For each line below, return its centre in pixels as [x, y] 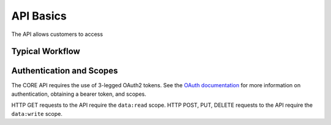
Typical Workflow [46, 52]
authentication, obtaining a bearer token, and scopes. [79, 94]
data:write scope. [37, 113]
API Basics [39, 16]
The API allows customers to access [57, 34]
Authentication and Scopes [65, 71]
